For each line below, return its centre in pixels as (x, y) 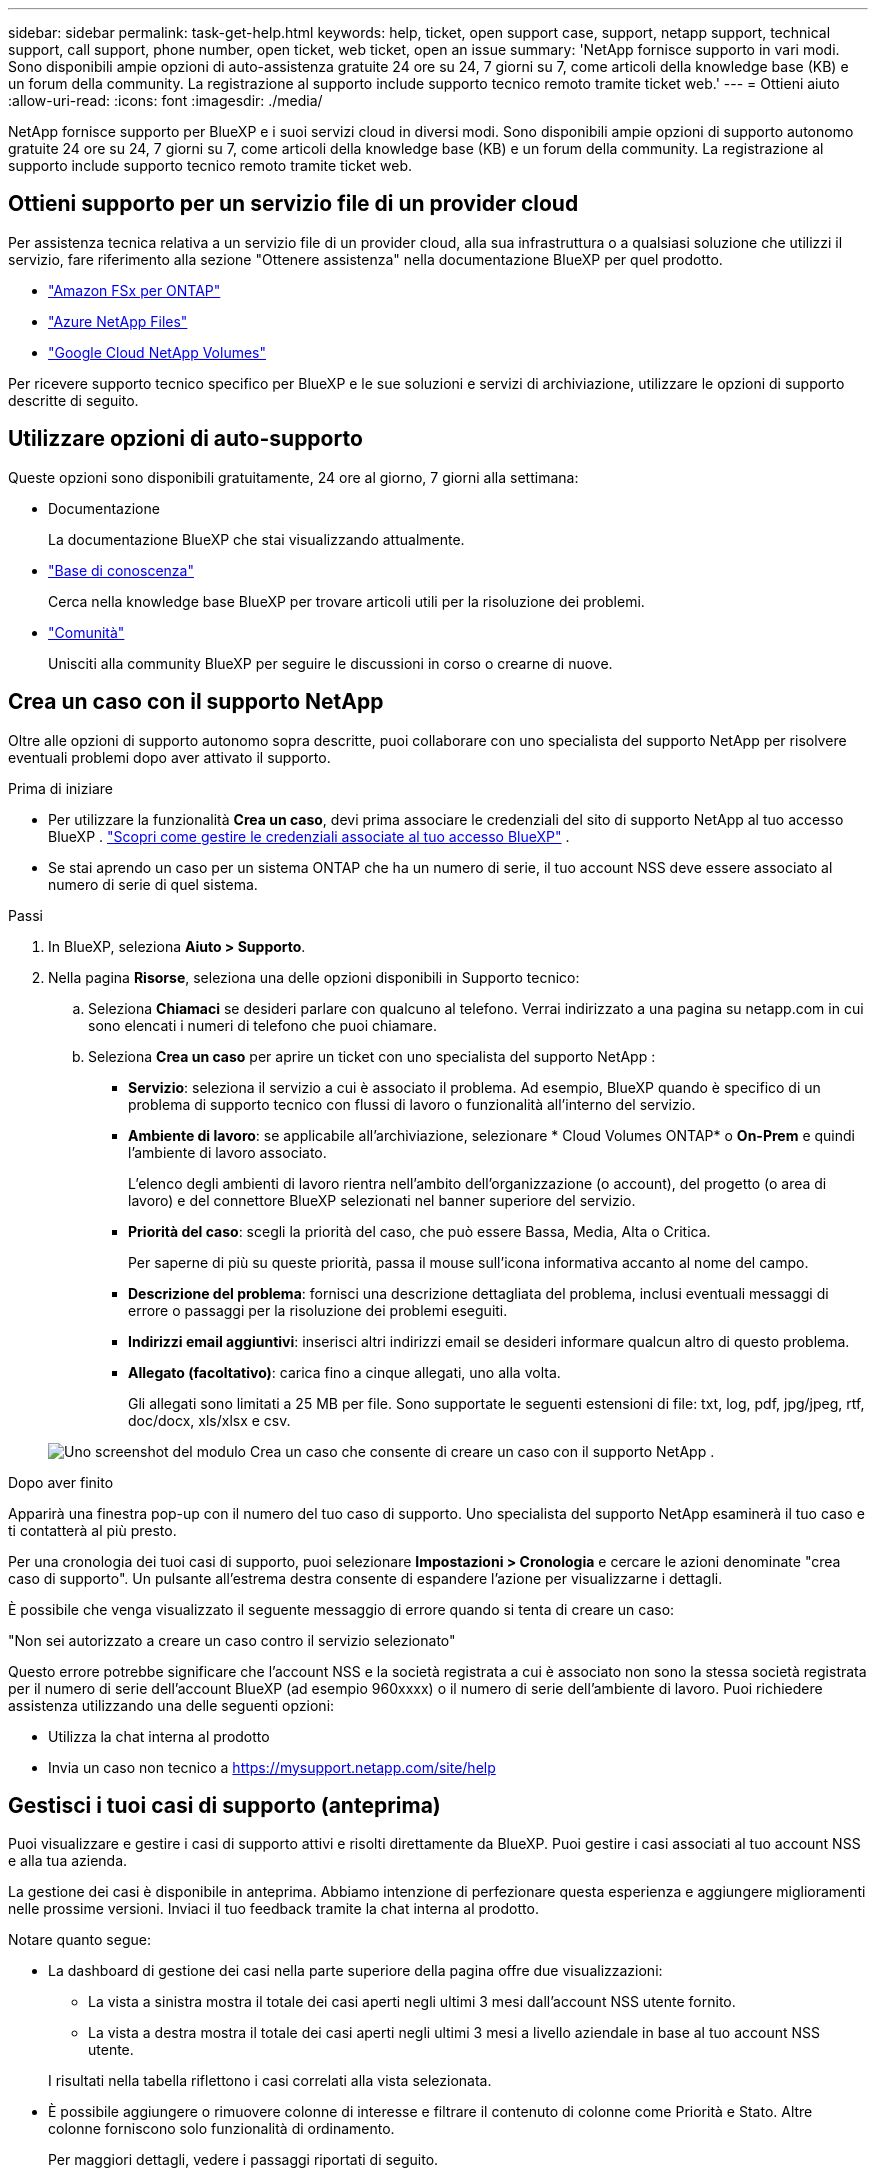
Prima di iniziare (60, 788)
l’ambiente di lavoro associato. (227, 1152)
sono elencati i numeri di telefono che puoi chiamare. (262, 1025)
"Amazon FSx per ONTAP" (134, 290)
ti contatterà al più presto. (92, 1530)
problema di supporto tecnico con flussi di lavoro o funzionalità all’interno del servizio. (412, 1104)
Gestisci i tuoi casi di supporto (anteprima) (224, 1805)
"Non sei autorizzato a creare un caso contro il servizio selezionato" (232, 1640)
